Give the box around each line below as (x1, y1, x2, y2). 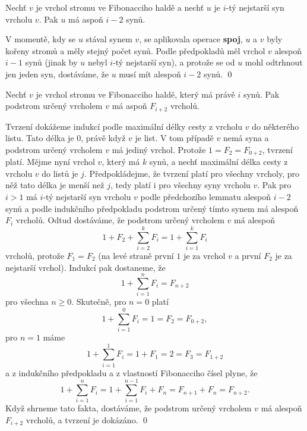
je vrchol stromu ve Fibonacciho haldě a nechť (36, 1, 204, 13)
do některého (252, 120, 299, 132)
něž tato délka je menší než (5, 179, 105, 191)
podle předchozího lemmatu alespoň (140, 190, 271, 203)
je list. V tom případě (135, 132, 214, 144)
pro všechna (5, 295, 49, 308)
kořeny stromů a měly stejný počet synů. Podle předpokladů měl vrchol (5, 44, 265, 57)
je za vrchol (183, 249, 226, 261)
